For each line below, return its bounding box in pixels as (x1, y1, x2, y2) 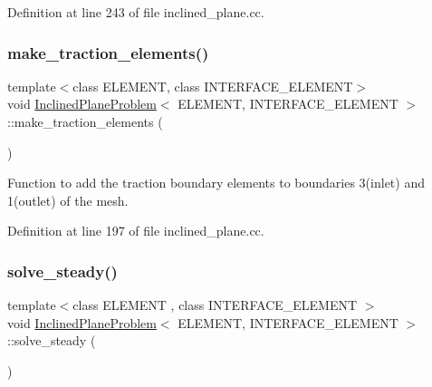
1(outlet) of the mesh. (7, 190, 129, 209)
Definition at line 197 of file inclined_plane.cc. (7, 221, 264, 240)
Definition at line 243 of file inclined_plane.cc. (7, 3, 264, 21)
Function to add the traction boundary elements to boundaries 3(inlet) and (7, 173, 425, 192)
